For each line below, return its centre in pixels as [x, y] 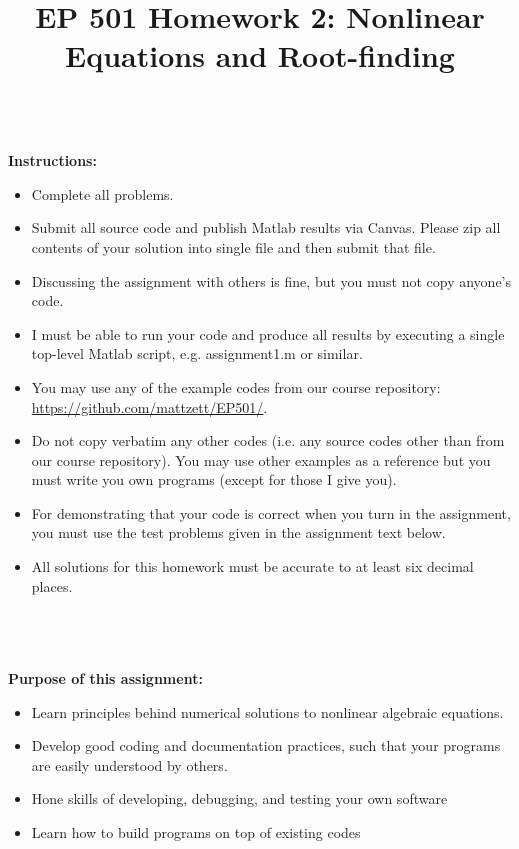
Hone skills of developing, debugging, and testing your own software [239, 798]
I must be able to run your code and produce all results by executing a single [268, 333]
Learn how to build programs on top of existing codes [196, 832]
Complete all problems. [102, 193]
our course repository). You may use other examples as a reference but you [261, 459]
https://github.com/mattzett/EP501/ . [149, 406]
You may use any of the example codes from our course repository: [236, 386]
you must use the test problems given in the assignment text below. [238, 532]
